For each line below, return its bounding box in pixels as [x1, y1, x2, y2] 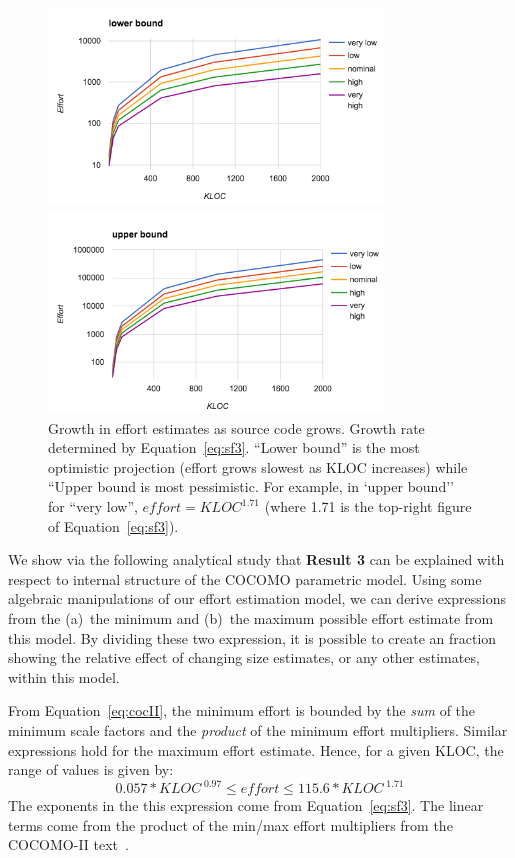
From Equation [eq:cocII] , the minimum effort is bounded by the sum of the [8, 700, 476, 721]
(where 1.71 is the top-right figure [264, 496, 472, 517]
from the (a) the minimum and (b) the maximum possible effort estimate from [8, 608, 494, 629]
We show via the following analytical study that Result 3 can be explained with [8, 549, 505, 570]
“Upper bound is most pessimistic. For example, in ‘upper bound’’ [48, 476, 454, 497]
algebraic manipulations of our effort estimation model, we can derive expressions [8, 588, 506, 609]
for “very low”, [48, 496, 138, 517]
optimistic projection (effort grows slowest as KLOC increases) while [48, 456, 468, 477]
